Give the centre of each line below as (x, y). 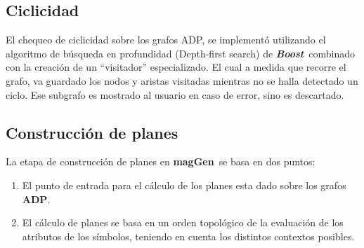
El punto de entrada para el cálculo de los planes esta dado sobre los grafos (184, 185)
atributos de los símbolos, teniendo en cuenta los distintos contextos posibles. (188, 236)
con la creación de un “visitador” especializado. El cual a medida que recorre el (176, 67)
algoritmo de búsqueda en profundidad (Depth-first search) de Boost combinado (180, 53)
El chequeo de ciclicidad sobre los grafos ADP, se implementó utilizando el (166, 40)
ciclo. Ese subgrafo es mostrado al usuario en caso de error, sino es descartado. (175, 94)
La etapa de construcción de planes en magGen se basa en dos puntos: (161, 161)
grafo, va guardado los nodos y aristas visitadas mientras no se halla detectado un (182, 80)
